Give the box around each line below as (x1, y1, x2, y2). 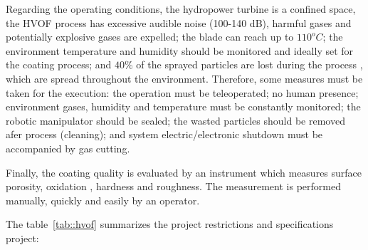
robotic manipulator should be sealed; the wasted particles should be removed (6, 113, 345, 127)
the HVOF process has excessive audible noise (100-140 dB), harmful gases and (6, 15, 352, 30)
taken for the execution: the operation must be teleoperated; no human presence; (6, 85, 359, 100)
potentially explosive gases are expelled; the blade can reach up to (6, 29, 294, 44)
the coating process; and (6, 57, 112, 72)
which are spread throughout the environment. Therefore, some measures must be (6, 71, 363, 85)
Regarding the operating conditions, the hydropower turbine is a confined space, (6, 1, 356, 16)
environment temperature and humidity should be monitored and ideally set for (6, 43, 354, 58)
